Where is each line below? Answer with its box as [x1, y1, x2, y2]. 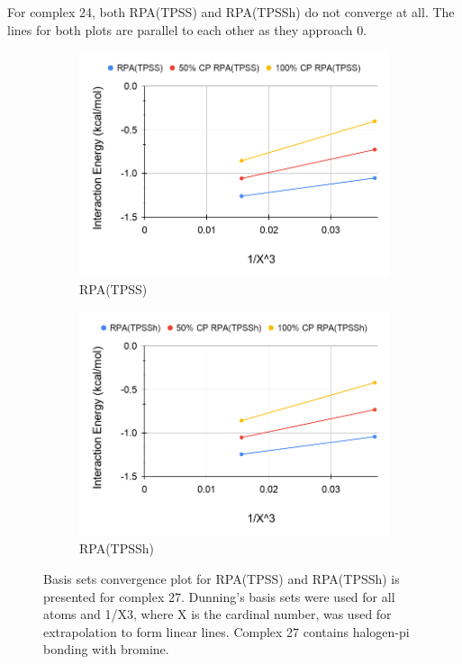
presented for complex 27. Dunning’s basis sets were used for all [43, 587, 395, 606]
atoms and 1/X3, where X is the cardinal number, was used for [43, 605, 392, 624]
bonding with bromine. [43, 640, 169, 659]
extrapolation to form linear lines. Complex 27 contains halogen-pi [43, 622, 410, 641]
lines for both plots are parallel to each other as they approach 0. [7, 20, 367, 39]
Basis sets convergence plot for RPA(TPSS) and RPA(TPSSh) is [43, 570, 400, 588]
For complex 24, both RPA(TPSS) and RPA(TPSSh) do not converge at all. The [7, 3, 455, 21]
